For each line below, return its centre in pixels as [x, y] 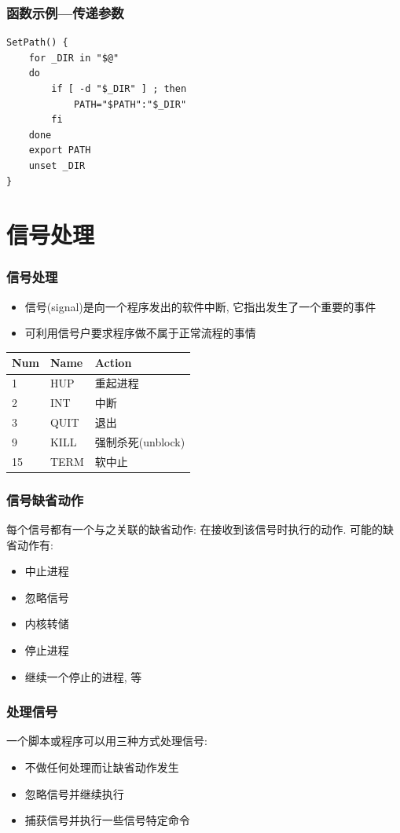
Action [113, 363]
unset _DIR [57, 165]
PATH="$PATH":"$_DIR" [130, 104]
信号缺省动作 [45, 499]
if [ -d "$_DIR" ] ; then [119, 89]
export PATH [60, 150]
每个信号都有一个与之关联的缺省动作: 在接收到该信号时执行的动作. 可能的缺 [200, 528]
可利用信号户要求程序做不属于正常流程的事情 [140, 333]
